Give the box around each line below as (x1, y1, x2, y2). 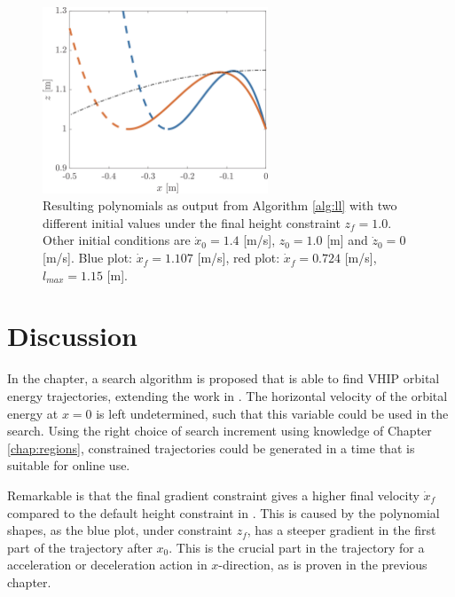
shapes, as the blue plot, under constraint (7, 521, 232, 539)
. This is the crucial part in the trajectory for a (169, 538, 425, 556)
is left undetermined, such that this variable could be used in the (96, 404, 449, 422)
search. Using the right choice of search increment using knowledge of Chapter (7, 421, 432, 440)
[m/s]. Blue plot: (43, 248, 132, 267)
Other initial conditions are (43, 231, 191, 249)
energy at (7, 404, 59, 422)
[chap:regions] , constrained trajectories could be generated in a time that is (7, 438, 415, 457)
